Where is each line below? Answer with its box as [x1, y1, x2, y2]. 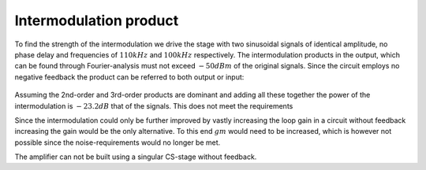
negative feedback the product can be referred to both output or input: [14, 72, 245, 82]
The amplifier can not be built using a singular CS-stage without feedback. [14, 152, 257, 161]
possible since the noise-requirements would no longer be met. [14, 138, 221, 147]
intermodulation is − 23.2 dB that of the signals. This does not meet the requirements [14, 101, 293, 110]
